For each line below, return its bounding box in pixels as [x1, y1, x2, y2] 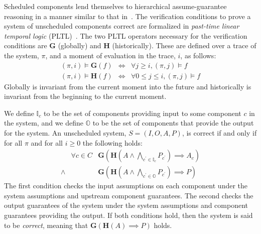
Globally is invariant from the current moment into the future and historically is [4, 81, 251, 91]
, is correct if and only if [182, 128, 257, 138]
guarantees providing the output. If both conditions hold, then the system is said [4, 210, 253, 220]
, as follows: [180, 50, 216, 60]
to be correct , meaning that [4, 219, 88, 230]
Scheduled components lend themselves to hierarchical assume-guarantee [4, 1, 227, 11]
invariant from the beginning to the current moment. [4, 91, 167, 101]
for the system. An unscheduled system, [4, 128, 126, 138]
